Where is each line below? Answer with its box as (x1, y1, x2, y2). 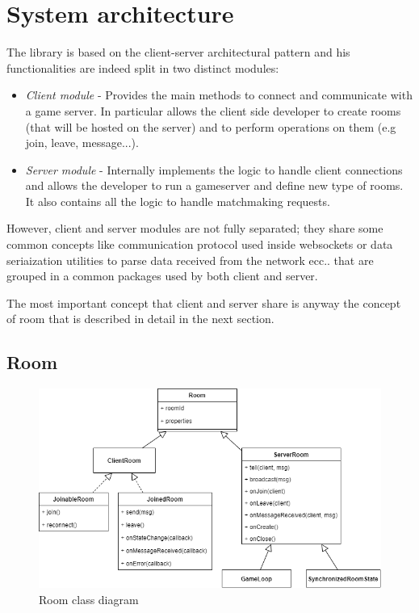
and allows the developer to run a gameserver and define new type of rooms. (25, 177, 404, 194)
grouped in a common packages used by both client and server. (6, 267, 318, 284)
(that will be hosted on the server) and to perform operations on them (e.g (25, 118, 396, 135)
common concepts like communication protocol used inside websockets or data (6, 236, 393, 253)
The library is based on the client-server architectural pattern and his (6, 44, 350, 61)
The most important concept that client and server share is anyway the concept (6, 294, 401, 311)
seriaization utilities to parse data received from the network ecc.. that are (6, 251, 374, 268)
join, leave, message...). (25, 134, 139, 151)
